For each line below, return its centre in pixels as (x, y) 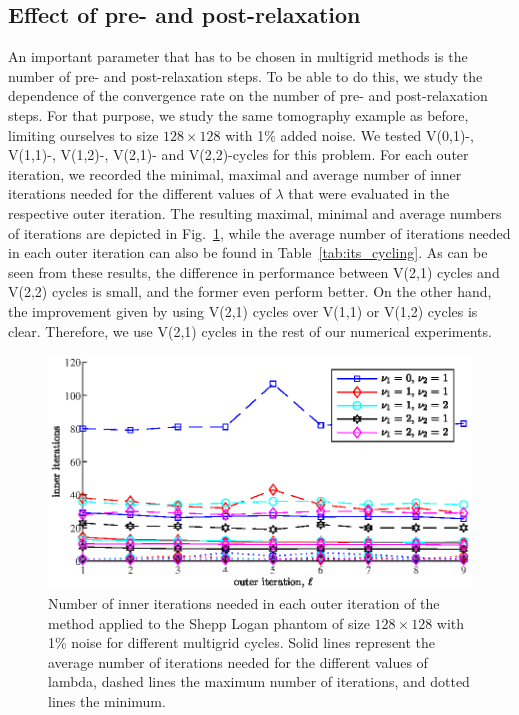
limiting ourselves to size (83, 134)
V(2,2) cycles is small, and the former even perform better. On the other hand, (250, 291)
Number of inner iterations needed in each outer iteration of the (244, 603)
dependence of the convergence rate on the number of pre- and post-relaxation (248, 95)
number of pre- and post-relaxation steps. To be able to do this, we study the (245, 75)
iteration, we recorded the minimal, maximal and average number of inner (235, 173)
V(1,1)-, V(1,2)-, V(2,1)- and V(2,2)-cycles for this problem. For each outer (238, 154)
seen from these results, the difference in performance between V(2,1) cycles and (254, 271)
